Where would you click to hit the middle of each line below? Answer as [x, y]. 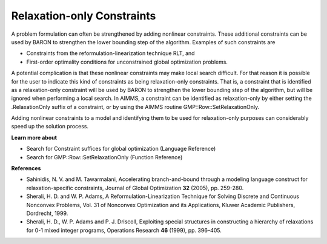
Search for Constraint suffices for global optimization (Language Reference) [121, 149]
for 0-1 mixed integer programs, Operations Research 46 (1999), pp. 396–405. [124, 230]
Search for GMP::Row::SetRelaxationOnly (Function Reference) [104, 157]
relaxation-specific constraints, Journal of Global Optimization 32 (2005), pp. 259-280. [135, 188]
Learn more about [34, 137]
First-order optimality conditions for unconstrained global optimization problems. [127, 62]
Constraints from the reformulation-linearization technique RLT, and [111, 53]
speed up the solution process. [50, 127]
